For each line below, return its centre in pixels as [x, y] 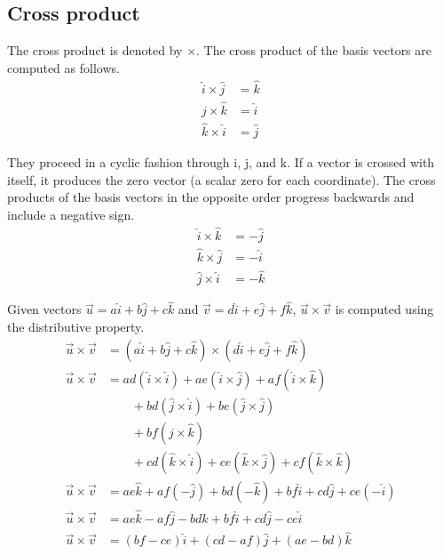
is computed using [384, 309]
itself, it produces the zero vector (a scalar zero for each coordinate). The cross [221, 179]
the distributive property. [76, 327]
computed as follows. [63, 67]
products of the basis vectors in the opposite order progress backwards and [211, 197]
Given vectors [44, 309]
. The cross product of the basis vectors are [314, 50]
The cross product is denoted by [95, 50]
